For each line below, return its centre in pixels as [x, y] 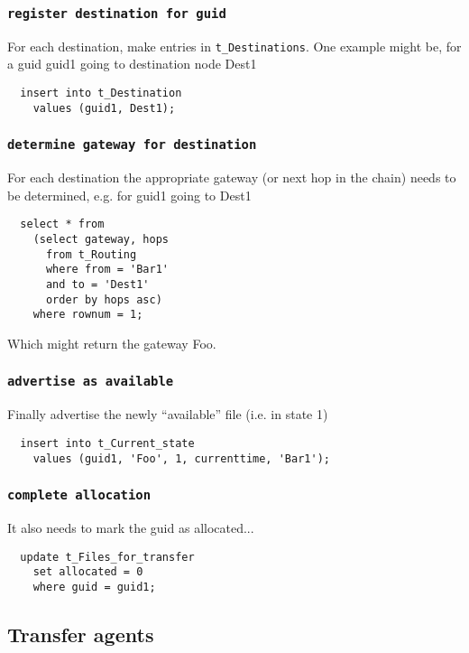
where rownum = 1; [88, 315]
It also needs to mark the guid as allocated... [131, 527]
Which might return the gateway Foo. [112, 343]
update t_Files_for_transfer [107, 557]
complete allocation [79, 495]
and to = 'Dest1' [97, 284]
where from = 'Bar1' [107, 270]
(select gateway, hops [101, 239]
